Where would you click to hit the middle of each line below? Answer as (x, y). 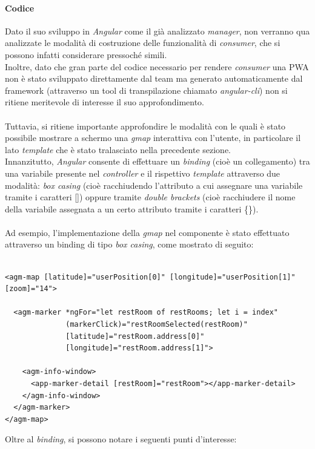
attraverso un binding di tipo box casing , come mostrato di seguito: (129, 244)
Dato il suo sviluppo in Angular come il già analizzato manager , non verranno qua (157, 31)
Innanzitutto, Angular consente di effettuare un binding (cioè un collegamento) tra (157, 161)
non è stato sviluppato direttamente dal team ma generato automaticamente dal (154, 78)
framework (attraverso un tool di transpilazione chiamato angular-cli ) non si (146, 90)
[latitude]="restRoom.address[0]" (135, 336)
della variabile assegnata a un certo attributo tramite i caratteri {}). (132, 208)
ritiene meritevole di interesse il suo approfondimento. (104, 102)
